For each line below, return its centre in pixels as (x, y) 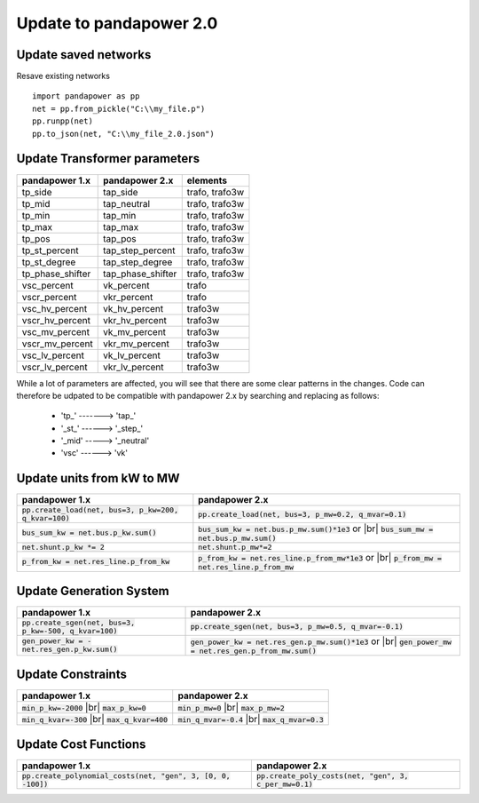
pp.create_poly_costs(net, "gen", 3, (332, 776)
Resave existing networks (63, 76)
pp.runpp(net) (63, 121)
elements (207, 180)
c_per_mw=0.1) (285, 784)
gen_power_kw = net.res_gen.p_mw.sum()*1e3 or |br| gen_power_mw (321, 641)
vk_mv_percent (135, 331)
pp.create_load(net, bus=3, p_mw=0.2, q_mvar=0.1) (302, 514)
